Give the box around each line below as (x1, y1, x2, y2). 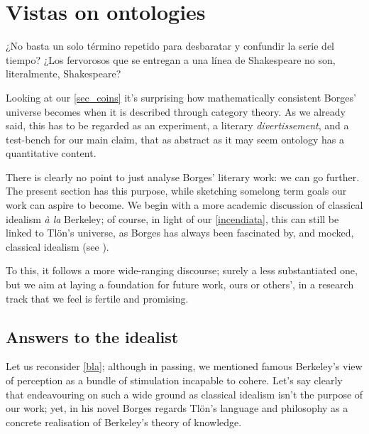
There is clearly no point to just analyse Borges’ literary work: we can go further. (6, 169, 360, 184)
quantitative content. (6, 146, 97, 161)
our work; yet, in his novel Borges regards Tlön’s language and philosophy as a (6, 401, 348, 416)
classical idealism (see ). (6, 239, 109, 254)
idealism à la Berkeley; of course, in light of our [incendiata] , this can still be (6, 211, 339, 226)
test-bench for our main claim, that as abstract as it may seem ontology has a (6, 131, 344, 146)
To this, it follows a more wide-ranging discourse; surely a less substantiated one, (6, 263, 358, 278)
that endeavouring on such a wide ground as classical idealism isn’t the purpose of (6, 386, 363, 401)
